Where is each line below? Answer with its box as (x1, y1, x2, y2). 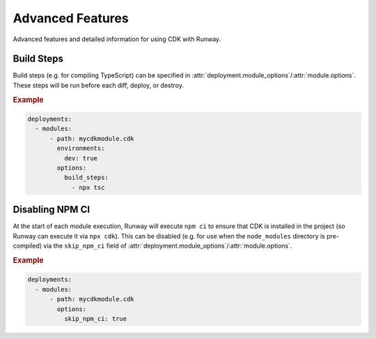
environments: (56, 144, 105, 153)
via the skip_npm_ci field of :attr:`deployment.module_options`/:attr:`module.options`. (42, 241, 292, 250)
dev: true (63, 154, 97, 162)
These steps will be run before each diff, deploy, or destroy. (13, 81, 185, 89)
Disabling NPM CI (13, 204, 91, 216)
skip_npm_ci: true (63, 315, 127, 322)
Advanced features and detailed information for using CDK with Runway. (13, 35, 221, 43)
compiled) (13, 241, 42, 250)
